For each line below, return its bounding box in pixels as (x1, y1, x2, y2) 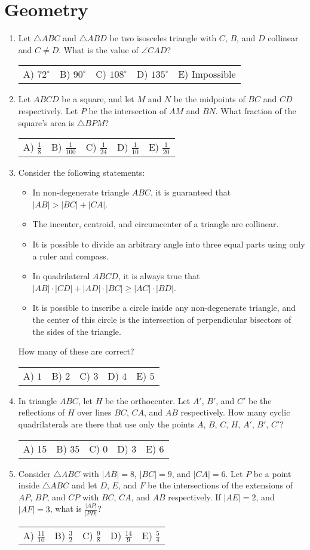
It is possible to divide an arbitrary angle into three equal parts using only (32, 237, 305, 250)
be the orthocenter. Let (105, 394, 191, 407)
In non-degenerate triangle (32, 186, 130, 198)
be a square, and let (62, 93, 134, 105)
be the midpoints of (173, 93, 245, 105)
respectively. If (168, 490, 221, 503)
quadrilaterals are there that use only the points (18, 417, 195, 430)
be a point (253, 467, 291, 479)
